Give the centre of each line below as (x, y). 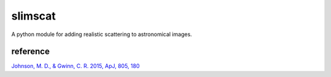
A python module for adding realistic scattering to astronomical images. (102, 34)
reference (31, 52)
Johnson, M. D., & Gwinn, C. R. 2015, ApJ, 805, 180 (76, 66)
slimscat (34, 16)
